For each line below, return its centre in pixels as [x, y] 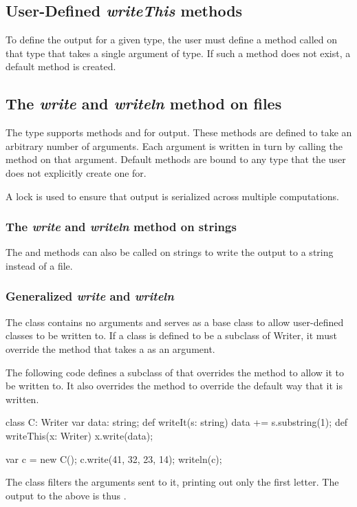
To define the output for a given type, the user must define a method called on [172, 40]
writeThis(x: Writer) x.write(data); [79, 435]
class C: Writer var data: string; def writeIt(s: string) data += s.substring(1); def [177, 422]
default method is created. [61, 66]
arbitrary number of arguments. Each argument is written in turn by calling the [174, 145]
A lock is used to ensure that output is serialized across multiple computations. [172, 196]
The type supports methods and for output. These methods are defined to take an [179, 132]
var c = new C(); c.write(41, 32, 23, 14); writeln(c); [114, 459]
